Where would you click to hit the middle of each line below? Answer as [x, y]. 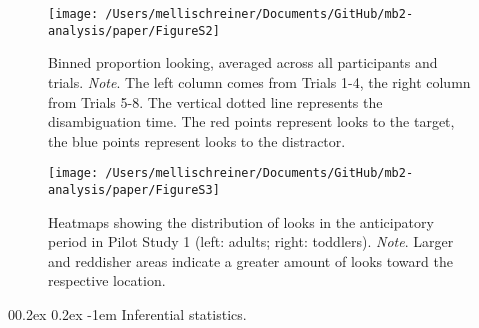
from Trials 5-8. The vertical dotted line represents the [215, 101]
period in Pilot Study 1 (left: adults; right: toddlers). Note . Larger [251, 241]
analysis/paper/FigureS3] [134, 189]
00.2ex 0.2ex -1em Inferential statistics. [127, 313]
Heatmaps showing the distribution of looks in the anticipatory [241, 221]
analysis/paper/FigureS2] [134, 30]
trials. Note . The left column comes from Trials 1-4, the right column [259, 81]
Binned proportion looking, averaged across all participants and [243, 62]
